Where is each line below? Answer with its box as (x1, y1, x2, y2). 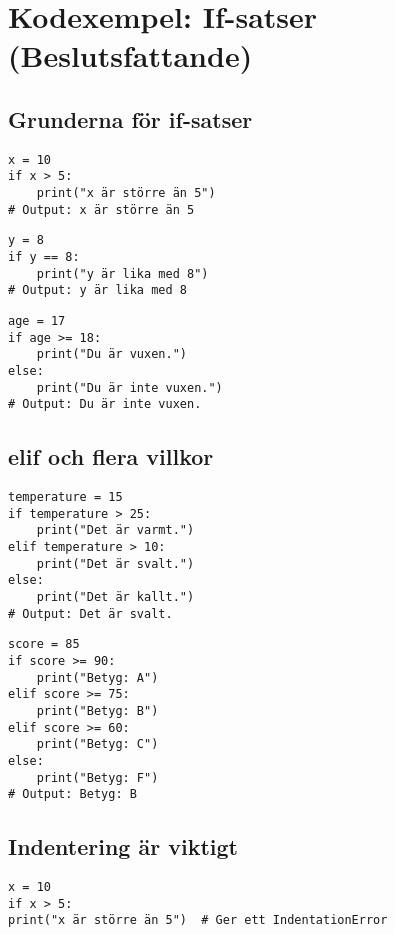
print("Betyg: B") (36, 704, 159, 719)
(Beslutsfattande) (8, 35, 253, 76)
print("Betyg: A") (36, 670, 159, 685)
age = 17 (8, 314, 66, 329)
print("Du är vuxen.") (36, 347, 187, 362)
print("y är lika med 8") (36, 266, 209, 281)
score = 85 (8, 637, 80, 652)
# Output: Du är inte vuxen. (8, 397, 202, 412)
